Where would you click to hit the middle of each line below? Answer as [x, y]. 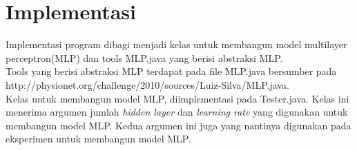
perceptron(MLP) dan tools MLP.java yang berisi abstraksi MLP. [144, 57]
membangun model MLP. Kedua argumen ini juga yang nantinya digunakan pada [178, 125]
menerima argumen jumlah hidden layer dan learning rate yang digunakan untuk [177, 112]
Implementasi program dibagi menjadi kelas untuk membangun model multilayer [176, 44]
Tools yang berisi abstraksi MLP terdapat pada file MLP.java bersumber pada [171, 71]
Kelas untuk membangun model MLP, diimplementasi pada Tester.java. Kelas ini [177, 98]
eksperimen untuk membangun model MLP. [98, 139]
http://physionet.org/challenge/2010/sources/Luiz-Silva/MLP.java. [147, 84]
